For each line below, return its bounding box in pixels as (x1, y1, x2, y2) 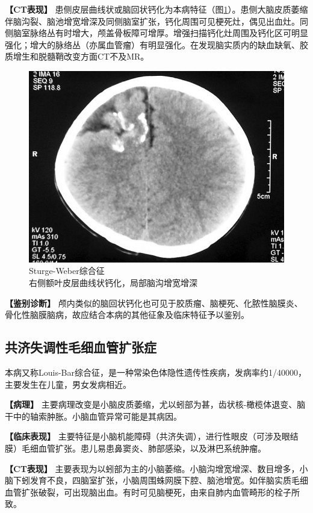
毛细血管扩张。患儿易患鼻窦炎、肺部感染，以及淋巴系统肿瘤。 (21, 441, 266, 454)
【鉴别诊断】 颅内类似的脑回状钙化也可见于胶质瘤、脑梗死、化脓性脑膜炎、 (5, 296, 303, 309)
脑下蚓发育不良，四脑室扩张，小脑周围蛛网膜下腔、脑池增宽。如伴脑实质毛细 (5, 474, 308, 487)
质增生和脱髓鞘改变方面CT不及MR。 (5, 50, 149, 63)
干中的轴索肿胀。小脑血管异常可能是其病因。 (5, 409, 182, 422)
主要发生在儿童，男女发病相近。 (5, 378, 131, 390)
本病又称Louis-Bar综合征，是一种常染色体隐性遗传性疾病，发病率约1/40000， (5, 366, 307, 378)
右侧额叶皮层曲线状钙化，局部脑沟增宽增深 (29, 276, 197, 289)
